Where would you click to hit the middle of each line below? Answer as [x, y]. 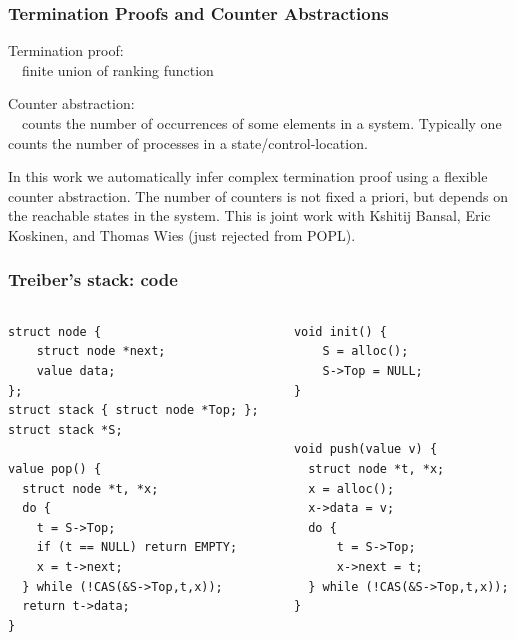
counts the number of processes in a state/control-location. [188, 142]
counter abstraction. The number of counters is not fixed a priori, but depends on [258, 195]
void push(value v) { [365, 449]
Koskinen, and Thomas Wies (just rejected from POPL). [182, 234]
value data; [76, 370]
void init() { [340, 331]
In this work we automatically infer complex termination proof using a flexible [248, 176]
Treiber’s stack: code [93, 279]
